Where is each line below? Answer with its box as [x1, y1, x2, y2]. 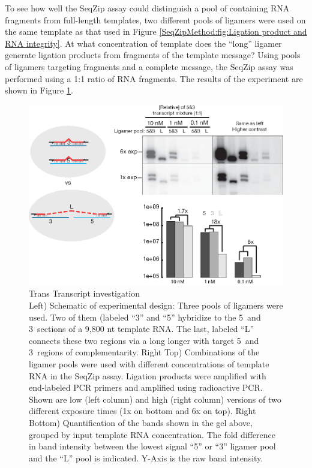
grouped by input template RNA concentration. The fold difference [29, 428, 275, 440]
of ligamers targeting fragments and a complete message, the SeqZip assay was [5, 60, 293, 73]
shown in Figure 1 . [5, 84, 73, 96]
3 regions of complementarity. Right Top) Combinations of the [29, 346, 260, 358]
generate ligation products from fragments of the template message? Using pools [5, 49, 301, 61]
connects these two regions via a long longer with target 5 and [29, 334, 259, 346]
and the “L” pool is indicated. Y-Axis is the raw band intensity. [29, 451, 263, 464]
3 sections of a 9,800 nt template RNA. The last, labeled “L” [29, 322, 254, 335]
